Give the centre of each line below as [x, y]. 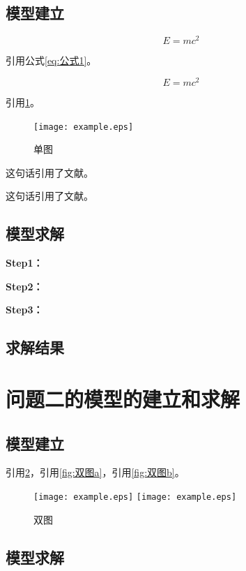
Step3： [24, 310]
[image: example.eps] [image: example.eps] [135, 497]
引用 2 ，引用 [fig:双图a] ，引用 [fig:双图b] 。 [95, 472]
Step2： [24, 286]
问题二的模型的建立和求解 [123, 398]
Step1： [24, 263]
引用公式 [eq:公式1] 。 [51, 60]
